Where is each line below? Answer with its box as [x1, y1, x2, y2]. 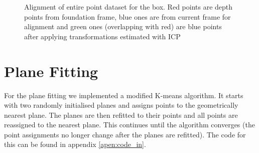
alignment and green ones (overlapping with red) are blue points [24, 21, 222, 32]
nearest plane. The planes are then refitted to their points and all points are [4, 109, 238, 120]
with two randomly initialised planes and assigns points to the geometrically [4, 100, 238, 110]
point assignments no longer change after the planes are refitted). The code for [4, 129, 246, 139]
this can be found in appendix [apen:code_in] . [4, 139, 146, 149]
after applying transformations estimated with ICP [24, 31, 181, 41]
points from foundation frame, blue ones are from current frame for [24, 11, 231, 22]
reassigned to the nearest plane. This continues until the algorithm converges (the [4, 119, 255, 130]
